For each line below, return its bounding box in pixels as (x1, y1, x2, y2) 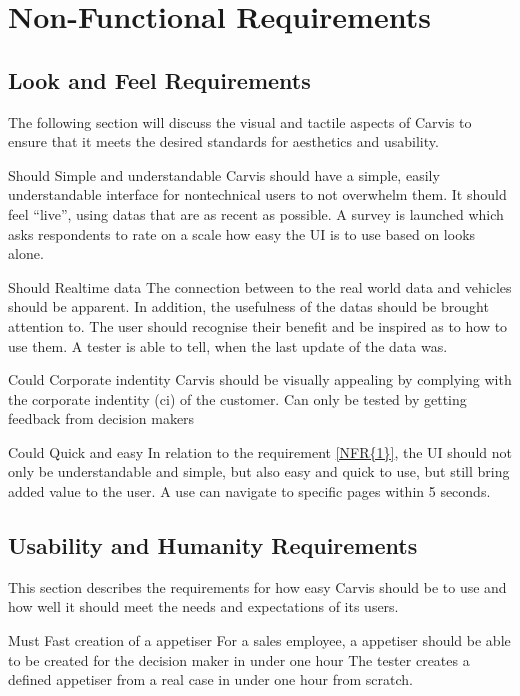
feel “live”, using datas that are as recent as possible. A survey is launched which (8, 203, 504, 224)
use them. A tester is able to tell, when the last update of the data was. (8, 335, 448, 356)
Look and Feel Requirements (8, 64, 311, 95)
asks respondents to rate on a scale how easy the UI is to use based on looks (8, 223, 476, 244)
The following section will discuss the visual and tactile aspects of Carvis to (8, 111, 472, 132)
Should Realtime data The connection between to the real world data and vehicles (8, 276, 512, 297)
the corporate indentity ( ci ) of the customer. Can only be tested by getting (8, 388, 467, 409)
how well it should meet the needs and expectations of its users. (8, 596, 399, 617)
